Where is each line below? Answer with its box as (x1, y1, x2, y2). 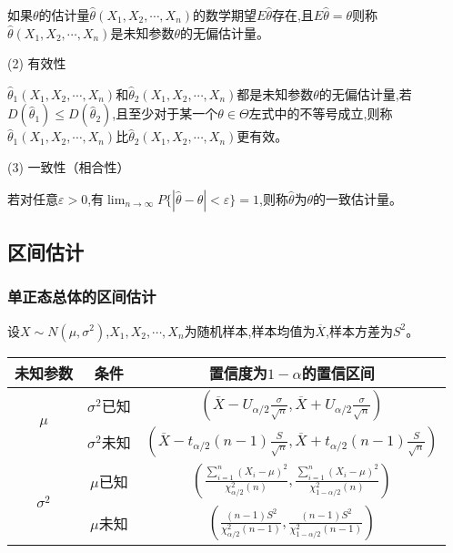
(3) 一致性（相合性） (7, 157, 130, 176)
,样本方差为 (326, 321, 393, 340)
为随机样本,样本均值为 (184, 321, 316, 340)
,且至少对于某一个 (112, 104, 218, 123)
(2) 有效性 (7, 54, 66, 73)
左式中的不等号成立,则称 (248, 104, 393, 123)
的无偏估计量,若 (318, 84, 412, 103)
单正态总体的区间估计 (7, 285, 156, 308)
